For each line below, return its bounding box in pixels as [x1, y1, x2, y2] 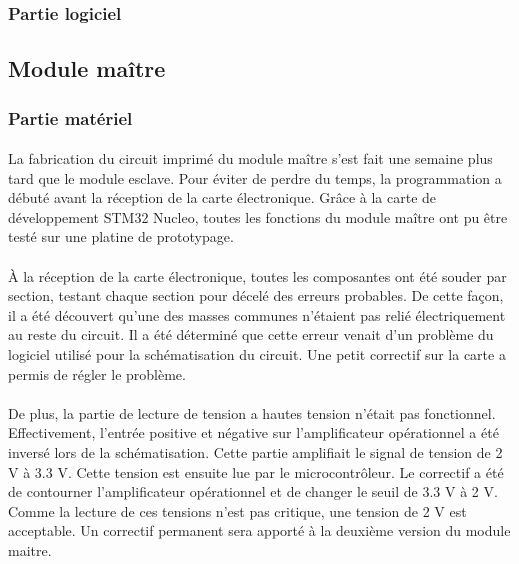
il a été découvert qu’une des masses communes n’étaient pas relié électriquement [8, 304, 506, 325]
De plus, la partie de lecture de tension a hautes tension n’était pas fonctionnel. [8, 402, 496, 423]
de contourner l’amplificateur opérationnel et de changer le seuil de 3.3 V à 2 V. [8, 481, 498, 502]
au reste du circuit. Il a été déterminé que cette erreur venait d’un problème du [8, 324, 494, 345]
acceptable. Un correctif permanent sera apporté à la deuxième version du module [8, 520, 511, 541]
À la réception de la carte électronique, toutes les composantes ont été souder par [8, 265, 507, 286]
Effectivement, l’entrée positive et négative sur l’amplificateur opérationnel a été [8, 422, 499, 443]
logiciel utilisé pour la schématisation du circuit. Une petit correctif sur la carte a [8, 344, 506, 364]
